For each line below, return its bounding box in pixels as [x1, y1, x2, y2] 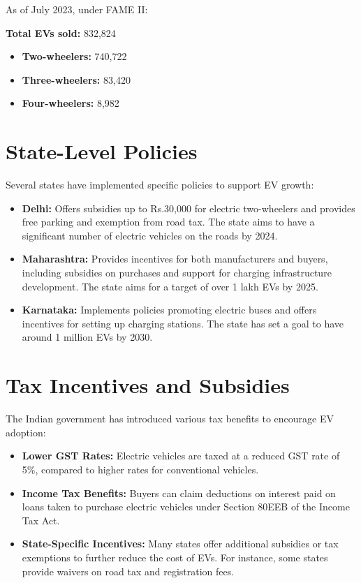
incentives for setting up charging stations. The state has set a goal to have [22, 316, 344, 330]
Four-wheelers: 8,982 [22, 96, 119, 110]
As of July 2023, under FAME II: [6, 2, 148, 16]
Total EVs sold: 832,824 [6, 25, 116, 40]
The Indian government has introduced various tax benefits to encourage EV [6, 411, 334, 426]
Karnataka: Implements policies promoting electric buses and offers [22, 302, 317, 317]
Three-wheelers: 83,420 [22, 72, 131, 87]
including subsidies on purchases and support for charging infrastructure [22, 265, 332, 280]
